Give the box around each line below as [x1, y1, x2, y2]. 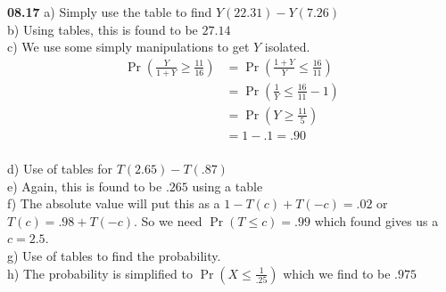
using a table [192, 176, 263, 195]
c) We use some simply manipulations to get [7, 37, 250, 56]
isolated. [264, 37, 310, 56]
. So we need [134, 211, 202, 230]
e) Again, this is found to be [7, 176, 162, 195]
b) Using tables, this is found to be [7, 20, 198, 38]
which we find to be [283, 264, 391, 282]
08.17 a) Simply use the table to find [7, 3, 212, 20]
